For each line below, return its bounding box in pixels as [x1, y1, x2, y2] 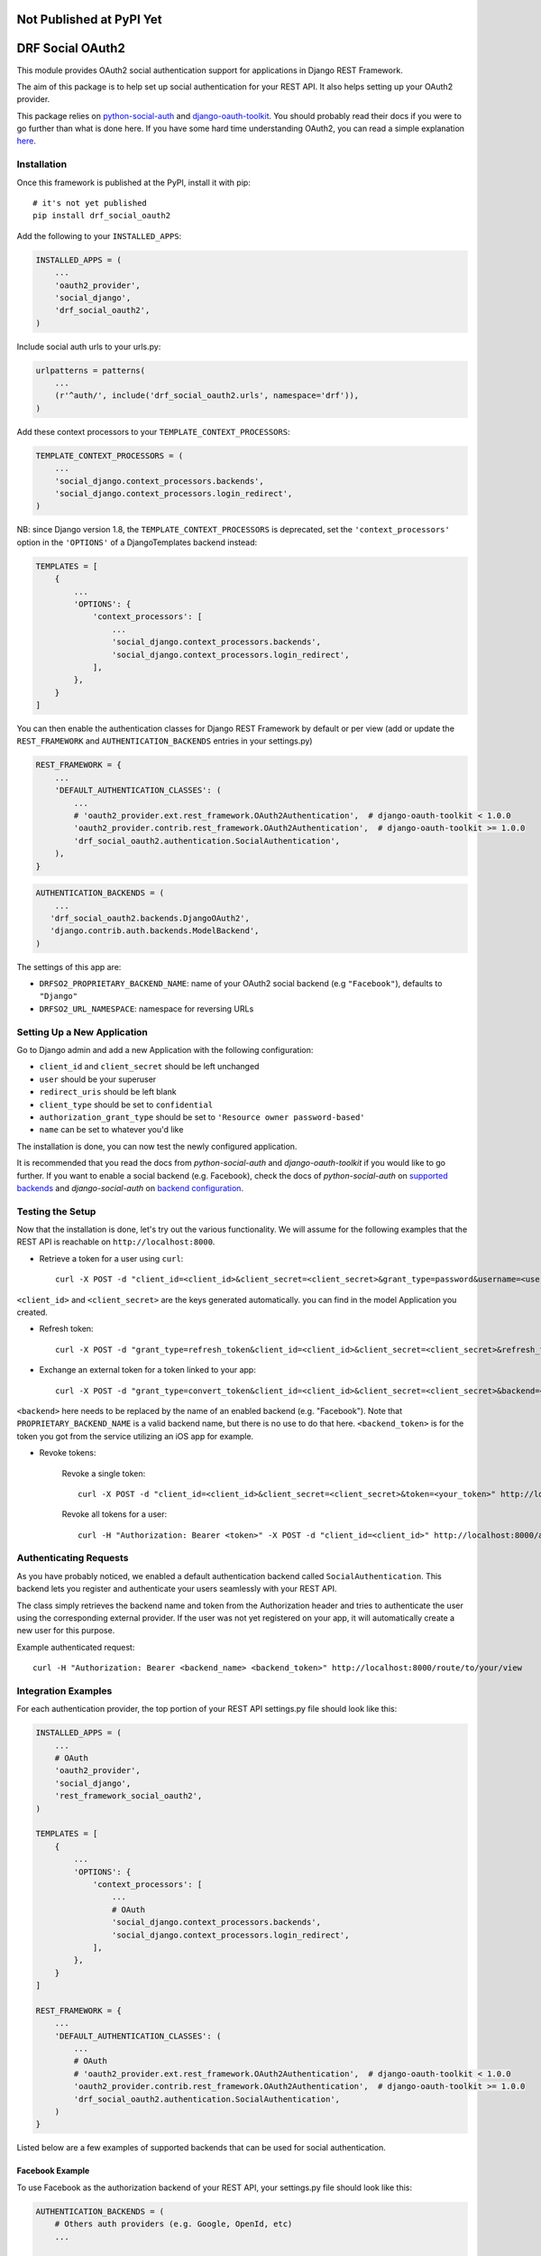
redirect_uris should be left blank [39, 1086, 177, 1097]
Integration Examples [16, 1684, 113, 1697]
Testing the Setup [16, 1205, 96, 1217]
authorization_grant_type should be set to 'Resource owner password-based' [39, 1111, 365, 1123]
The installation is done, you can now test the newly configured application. [16, 1141, 298, 1151]
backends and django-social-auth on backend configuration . [16, 1182, 243, 1193]
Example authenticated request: [16, 1641, 135, 1652]
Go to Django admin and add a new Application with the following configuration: [16, 1044, 314, 1055]
